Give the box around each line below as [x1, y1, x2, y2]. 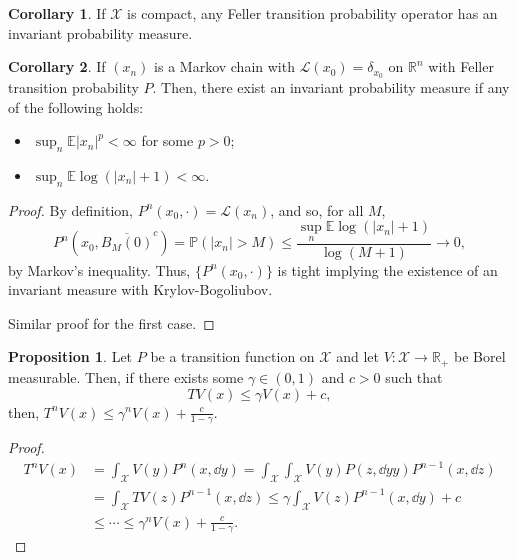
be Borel [453, 346, 506, 367]
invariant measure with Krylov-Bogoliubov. [8, 279, 273, 300]
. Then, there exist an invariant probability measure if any [152, 77, 510, 98]
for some [141, 130, 194, 151]
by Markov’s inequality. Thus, [8, 259, 191, 280]
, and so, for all [270, 199, 364, 220]
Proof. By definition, [8, 199, 133, 220]
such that [385, 366, 443, 387]
